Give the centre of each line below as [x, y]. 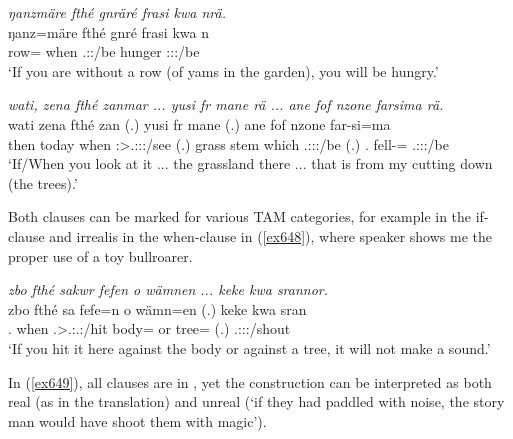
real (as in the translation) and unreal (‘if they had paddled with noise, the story [256, 401]
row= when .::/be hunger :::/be [104, 51]
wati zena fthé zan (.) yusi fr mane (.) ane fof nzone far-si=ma [199, 123]
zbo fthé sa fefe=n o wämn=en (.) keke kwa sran [157, 308]
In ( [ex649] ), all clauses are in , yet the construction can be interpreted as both [250, 381]
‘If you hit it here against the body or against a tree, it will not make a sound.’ [249, 347]
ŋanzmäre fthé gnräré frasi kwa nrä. [117, 12]
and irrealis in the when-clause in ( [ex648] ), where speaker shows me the [270, 235]
